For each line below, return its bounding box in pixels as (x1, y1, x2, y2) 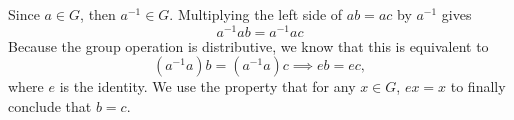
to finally (450, 76, 506, 97)
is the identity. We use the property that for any (59, 76, 356, 97)
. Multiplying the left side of (169, 4, 343, 24)
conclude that (8, 95, 92, 116)
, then (80, 4, 116, 24)
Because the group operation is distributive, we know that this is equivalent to (8, 35, 489, 56)
